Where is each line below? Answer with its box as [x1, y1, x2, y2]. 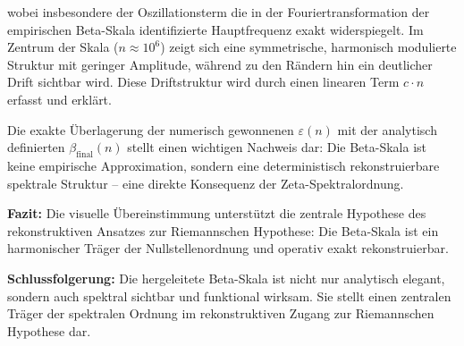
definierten [7, 138, 65, 156]
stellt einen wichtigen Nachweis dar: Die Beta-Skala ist [127, 138, 427, 156]
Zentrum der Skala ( [7, 38, 119, 56]
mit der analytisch [337, 120, 437, 139]
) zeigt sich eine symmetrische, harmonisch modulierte [160, 38, 457, 56]
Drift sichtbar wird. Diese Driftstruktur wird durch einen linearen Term [7, 72, 400, 91]
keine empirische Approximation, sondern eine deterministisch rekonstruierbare [7, 156, 440, 174]
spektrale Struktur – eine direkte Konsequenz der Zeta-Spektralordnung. [7, 173, 404, 192]
